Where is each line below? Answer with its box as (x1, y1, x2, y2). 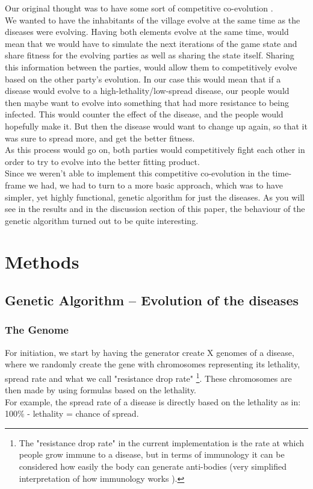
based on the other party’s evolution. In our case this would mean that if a (5, 72, 281, 85)
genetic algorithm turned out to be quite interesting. (5, 214, 199, 226)
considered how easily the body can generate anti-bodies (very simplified (19, 460, 287, 473)
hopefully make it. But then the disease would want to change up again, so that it (5, 119, 308, 132)
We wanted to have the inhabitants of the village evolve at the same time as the (5, 13, 300, 26)
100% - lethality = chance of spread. (5, 407, 139, 420)
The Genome (5, 322, 69, 337)
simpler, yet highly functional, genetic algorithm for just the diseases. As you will (5, 190, 305, 203)
